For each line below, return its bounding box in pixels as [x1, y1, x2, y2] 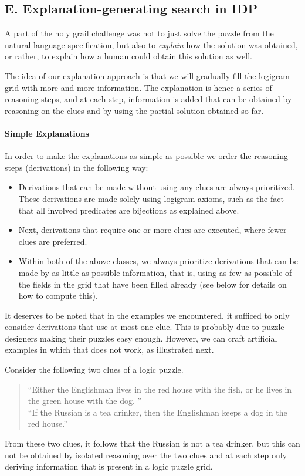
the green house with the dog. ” [28, 394, 142, 407]
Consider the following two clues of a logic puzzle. [5, 363, 184, 376]
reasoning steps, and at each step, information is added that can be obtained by [5, 93, 292, 105]
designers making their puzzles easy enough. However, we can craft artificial [5, 332, 277, 344]
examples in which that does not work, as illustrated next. [5, 343, 214, 356]
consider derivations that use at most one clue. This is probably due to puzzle [5, 320, 284, 333]
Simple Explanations [5, 127, 90, 139]
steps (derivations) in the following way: [5, 161, 148, 173]
